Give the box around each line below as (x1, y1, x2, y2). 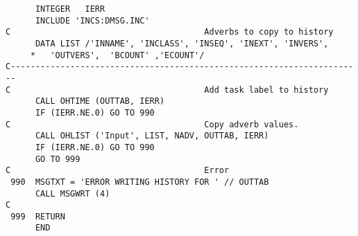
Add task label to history (204, 84, 329, 95)
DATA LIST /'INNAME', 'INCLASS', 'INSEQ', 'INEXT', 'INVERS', (35, 38, 329, 48)
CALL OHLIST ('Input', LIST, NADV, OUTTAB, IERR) (35, 131, 269, 141)
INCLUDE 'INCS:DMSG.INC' (35, 15, 150, 26)
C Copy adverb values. (6, 119, 299, 129)
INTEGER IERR (35, 4, 105, 14)
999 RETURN (10, 211, 65, 221)
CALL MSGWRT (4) (35, 188, 110, 199)
